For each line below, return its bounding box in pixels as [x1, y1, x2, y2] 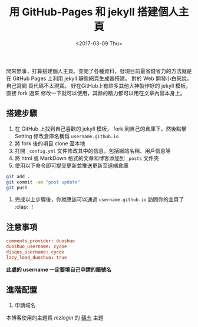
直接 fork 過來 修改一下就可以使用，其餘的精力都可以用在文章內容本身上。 [6, 89, 186, 96]
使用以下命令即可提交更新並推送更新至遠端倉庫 [14, 162, 128, 169]
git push [6, 185, 28, 191]
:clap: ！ [14, 203, 35, 211]
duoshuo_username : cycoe [6, 243, 67, 250]
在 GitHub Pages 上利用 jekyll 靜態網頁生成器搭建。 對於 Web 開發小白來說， [6, 75, 192, 82]
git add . [6, 173, 31, 179]
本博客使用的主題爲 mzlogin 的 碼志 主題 [6, 314, 104, 321]
